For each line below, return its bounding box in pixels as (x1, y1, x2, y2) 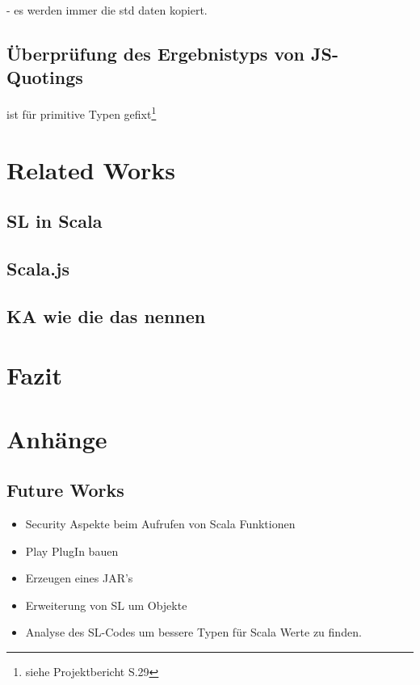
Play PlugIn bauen (25, 542, 119, 559)
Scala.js (6, 255, 69, 280)
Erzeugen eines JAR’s (25, 569, 133, 586)
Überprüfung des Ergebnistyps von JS (6, 40, 332, 65)
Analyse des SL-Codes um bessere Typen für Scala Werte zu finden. (25, 624, 362, 641)
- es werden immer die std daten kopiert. (6, 2, 208, 18)
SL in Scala (6, 208, 103, 233)
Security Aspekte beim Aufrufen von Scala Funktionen (25, 515, 296, 532)
